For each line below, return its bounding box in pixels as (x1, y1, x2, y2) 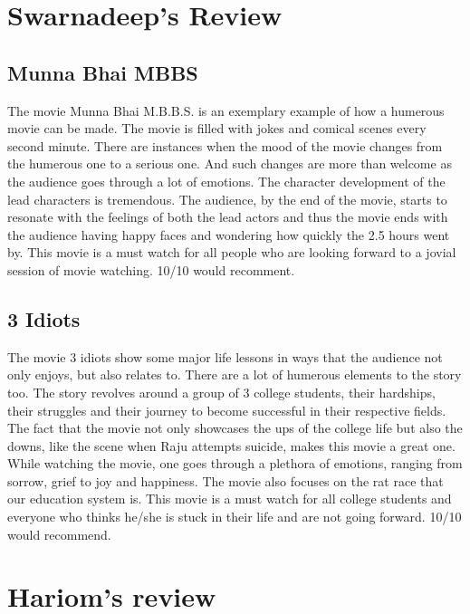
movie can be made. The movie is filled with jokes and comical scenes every (7, 119, 427, 138)
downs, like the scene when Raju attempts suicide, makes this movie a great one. (7, 436, 456, 455)
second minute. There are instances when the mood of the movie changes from (7, 136, 443, 155)
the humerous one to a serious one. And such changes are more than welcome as (7, 154, 452, 173)
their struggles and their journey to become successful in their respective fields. (7, 400, 446, 419)
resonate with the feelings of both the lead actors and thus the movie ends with (7, 207, 448, 226)
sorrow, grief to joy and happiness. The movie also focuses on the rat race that (7, 471, 444, 490)
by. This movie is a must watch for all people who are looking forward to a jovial (7, 243, 456, 262)
